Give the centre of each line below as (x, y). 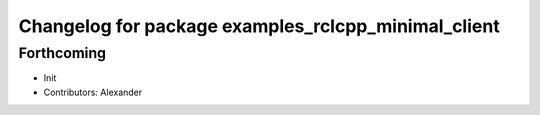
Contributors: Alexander (93, 92)
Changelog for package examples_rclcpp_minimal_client (259, 26)
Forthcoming (62, 53)
